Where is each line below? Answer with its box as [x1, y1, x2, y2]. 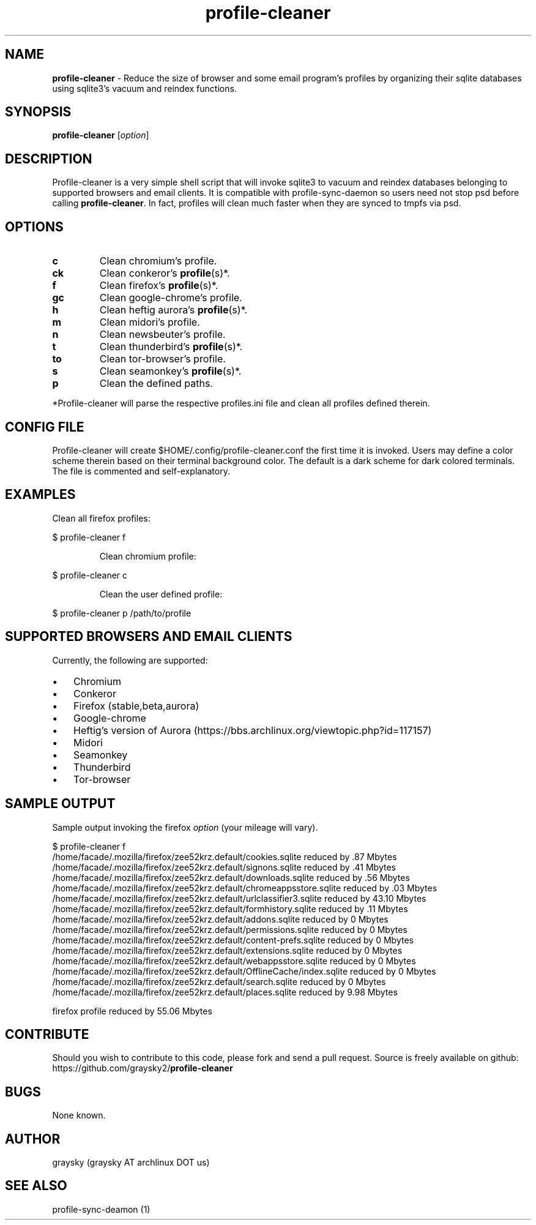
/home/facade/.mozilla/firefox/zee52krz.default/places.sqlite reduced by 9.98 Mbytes [52, 986, 398, 997]
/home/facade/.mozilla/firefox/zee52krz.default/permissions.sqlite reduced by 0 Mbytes [52, 924, 408, 935]
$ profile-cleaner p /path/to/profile [52, 607, 192, 618]
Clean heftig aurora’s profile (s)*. [99, 304, 248, 317]
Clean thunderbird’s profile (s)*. [99, 340, 243, 353]
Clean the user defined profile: [99, 588, 223, 599]
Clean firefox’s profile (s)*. [99, 279, 218, 292]
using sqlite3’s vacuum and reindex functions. [52, 83, 237, 94]
